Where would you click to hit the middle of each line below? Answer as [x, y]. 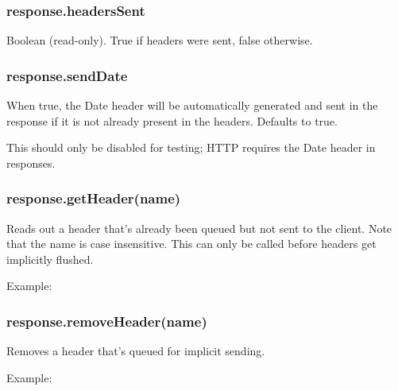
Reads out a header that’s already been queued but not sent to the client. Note [199, 228]
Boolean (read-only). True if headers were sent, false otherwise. [160, 40]
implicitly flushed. [50, 259]
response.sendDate [67, 75]
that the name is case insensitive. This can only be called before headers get [191, 244]
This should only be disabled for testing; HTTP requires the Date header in [191, 147]
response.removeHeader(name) [107, 321]
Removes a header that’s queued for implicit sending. [136, 351]
